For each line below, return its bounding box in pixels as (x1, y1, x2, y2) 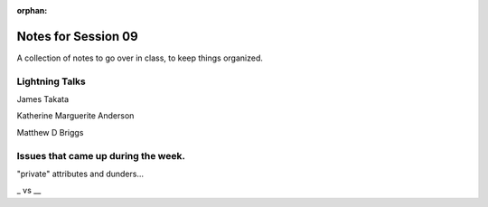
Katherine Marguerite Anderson (16, 110, 135, 121)
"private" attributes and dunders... (16, 168, 145, 179)
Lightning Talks (16, 75, 86, 88)
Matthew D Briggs (16, 127, 84, 137)
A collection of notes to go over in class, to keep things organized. (16, 52, 264, 63)
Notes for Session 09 (16, 28, 139, 44)
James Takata (16, 94, 70, 105)
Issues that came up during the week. (16, 149, 185, 162)
